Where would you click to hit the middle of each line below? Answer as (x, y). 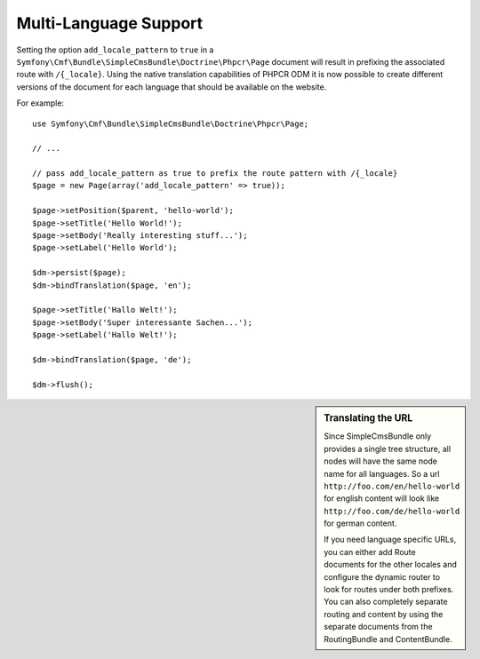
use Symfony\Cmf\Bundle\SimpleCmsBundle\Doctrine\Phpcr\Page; (171, 123)
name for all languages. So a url (382, 473)
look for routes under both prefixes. (389, 590)
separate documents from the (378, 627)
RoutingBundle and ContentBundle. (388, 639)
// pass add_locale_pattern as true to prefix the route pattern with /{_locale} (215, 174)
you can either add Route (370, 552)
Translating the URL (368, 418)
